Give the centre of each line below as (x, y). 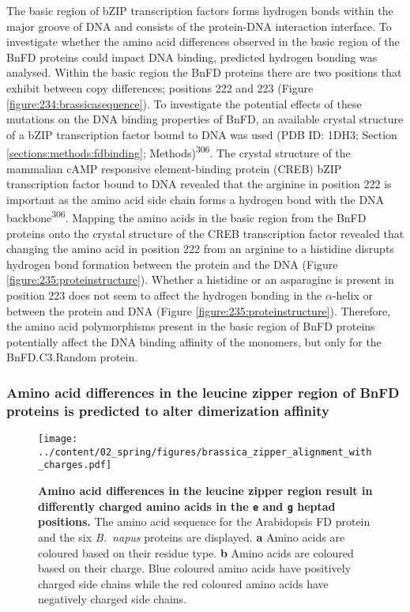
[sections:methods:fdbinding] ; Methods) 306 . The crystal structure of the (179, 151)
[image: (58, 439)
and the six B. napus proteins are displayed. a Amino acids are (192, 536)
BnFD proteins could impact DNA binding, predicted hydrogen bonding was (192, 57)
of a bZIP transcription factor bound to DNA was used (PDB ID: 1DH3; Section (202, 134)
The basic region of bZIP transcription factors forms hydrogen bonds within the (200, 10)
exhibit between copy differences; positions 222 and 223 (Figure (160, 87)
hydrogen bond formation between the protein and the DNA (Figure (172, 264)
